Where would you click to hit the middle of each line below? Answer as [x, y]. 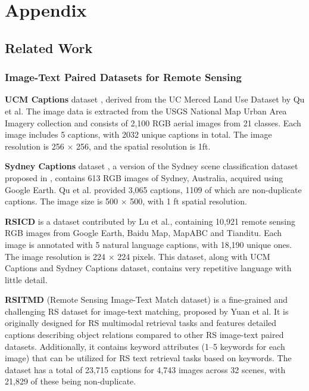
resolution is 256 [35, 146]
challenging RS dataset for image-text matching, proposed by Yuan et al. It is [147, 311]
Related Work [49, 47]
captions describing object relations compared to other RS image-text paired [144, 335]
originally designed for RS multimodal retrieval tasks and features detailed [141, 323]
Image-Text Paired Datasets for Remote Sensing [123, 77]
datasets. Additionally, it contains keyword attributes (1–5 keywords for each [145, 346]
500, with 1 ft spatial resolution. [188, 201]
